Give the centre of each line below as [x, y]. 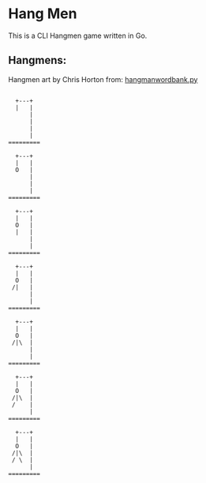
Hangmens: [37, 60]
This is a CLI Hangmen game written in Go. [78, 36]
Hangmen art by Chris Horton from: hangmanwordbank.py [103, 79]
